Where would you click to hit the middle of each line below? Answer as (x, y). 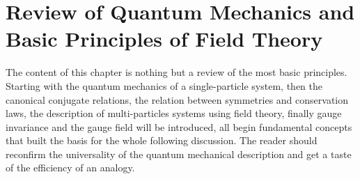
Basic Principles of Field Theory (164, 39)
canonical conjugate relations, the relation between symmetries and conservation (177, 99)
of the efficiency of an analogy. (70, 168)
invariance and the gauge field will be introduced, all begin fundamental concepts (179, 126)
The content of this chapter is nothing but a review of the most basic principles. (177, 72)
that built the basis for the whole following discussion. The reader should (162, 140)
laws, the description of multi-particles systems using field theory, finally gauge (174, 113)
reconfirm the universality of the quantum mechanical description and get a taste (179, 154)
